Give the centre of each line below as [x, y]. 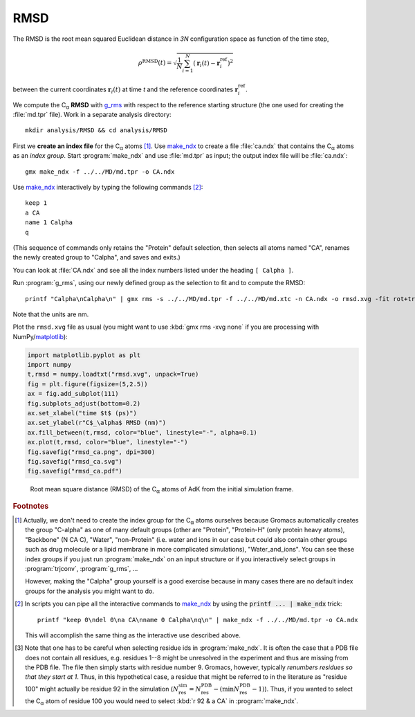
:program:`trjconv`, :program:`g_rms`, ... [82, 568]
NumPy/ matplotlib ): [40, 336]
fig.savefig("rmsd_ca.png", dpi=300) [91, 452]
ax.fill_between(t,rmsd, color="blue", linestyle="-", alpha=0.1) [142, 432]
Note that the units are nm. [51, 314]
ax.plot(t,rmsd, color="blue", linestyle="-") [108, 442]
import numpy [49, 365]
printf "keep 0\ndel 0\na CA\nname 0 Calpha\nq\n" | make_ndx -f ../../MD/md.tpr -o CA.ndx [198, 620]
